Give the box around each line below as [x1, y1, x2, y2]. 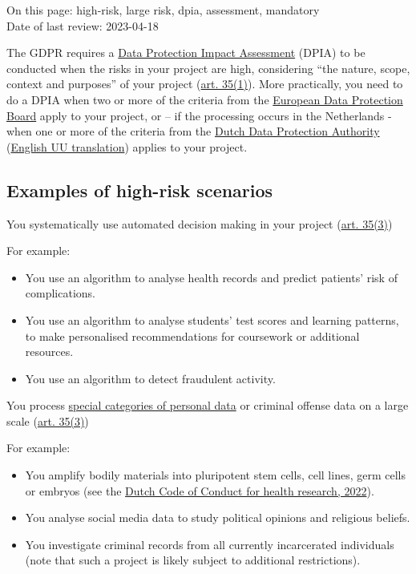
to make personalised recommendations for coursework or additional [25, 327, 360, 344]
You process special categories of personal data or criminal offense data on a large [6, 397, 409, 414]
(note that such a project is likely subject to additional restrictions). [25, 552, 361, 568]
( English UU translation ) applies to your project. [6, 138, 248, 155]
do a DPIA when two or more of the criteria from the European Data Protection [6, 91, 403, 107]
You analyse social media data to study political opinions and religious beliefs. [25, 509, 410, 526]
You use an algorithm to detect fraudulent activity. [25, 370, 276, 386]
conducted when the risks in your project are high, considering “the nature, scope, [6, 59, 410, 76]
